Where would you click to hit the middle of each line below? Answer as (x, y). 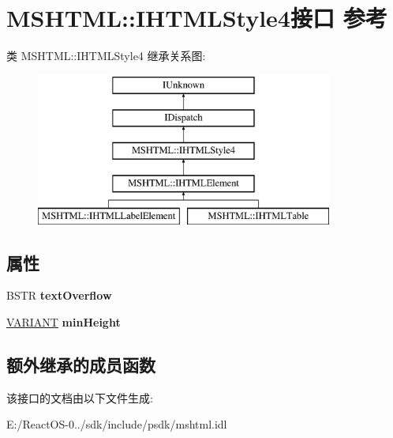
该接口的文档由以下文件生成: (80, 397)
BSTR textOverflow (59, 295)
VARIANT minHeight (64, 322)
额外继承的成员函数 (81, 365)
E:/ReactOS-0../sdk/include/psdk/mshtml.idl (117, 424)
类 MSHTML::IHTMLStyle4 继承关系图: (106, 56)
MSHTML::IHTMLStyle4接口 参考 (197, 18)
